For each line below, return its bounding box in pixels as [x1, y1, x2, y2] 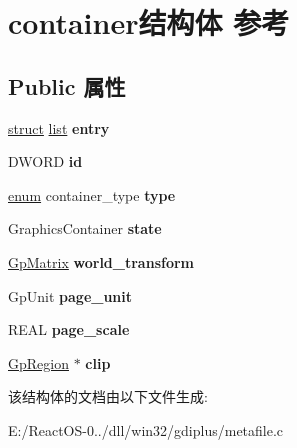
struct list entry [8, 117, 110, 138]
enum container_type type [8, 184, 176, 205]
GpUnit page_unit [8, 285, 133, 306]
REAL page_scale [8, 319, 130, 340]
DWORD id [8, 151, 83, 172]
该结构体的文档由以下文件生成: [8, 386, 208, 407]
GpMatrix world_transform [8, 251, 194, 272]
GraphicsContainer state [8, 218, 162, 239]
